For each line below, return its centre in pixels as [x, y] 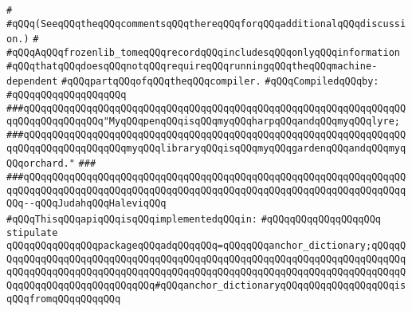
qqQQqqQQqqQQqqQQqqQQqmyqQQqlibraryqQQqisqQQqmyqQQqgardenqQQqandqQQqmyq [206, 148]
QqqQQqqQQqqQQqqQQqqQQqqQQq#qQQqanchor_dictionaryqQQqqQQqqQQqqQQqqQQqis [206, 286]
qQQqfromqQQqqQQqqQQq [64, 299]
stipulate [32, 232]
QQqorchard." [41, 164]
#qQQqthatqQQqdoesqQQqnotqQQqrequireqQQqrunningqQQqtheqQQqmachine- [192, 66]
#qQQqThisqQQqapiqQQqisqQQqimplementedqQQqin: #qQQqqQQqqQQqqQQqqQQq [194, 219]
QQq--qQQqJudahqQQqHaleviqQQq [86, 204]
